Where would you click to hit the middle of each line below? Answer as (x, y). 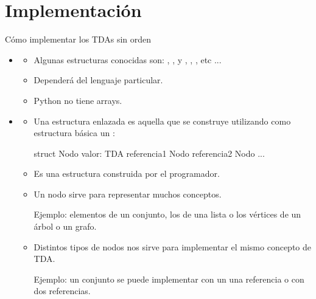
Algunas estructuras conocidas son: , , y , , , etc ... (128, 59)
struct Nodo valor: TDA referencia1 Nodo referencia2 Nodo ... (149, 153)
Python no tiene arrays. (78, 100)
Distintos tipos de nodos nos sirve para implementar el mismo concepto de (173, 246)
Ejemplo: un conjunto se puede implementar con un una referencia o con (169, 279)
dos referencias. (62, 291)
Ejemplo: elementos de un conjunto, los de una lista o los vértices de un (167, 214)
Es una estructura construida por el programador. (127, 174)
